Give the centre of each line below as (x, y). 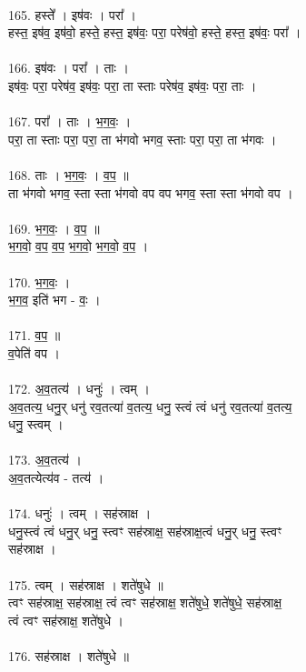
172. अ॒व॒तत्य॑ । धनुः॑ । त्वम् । (79, 389)
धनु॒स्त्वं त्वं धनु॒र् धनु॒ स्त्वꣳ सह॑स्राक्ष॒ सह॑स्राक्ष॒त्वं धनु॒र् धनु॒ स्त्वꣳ (145, 531)
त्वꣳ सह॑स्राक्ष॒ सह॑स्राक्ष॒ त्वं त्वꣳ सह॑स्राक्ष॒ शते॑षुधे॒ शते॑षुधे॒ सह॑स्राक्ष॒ (145, 602)
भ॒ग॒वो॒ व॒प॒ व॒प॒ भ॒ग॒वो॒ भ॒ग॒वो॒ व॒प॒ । (79, 246)
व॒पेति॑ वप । (35, 352)
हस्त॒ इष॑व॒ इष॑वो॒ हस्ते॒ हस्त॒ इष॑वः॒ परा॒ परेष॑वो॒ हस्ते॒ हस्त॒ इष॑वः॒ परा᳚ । (155, 32)
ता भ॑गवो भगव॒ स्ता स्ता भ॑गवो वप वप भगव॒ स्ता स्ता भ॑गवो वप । (151, 192)
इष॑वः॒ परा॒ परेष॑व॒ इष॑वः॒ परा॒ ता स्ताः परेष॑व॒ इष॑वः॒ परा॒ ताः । (133, 85)
